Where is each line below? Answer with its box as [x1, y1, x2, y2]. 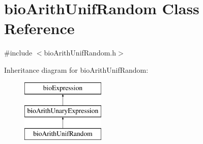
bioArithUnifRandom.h [44, 47, 117, 58]
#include [4, 47, 33, 58]
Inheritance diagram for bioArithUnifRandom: [4, 64, 149, 75]
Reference [4, 18, 75, 39]
